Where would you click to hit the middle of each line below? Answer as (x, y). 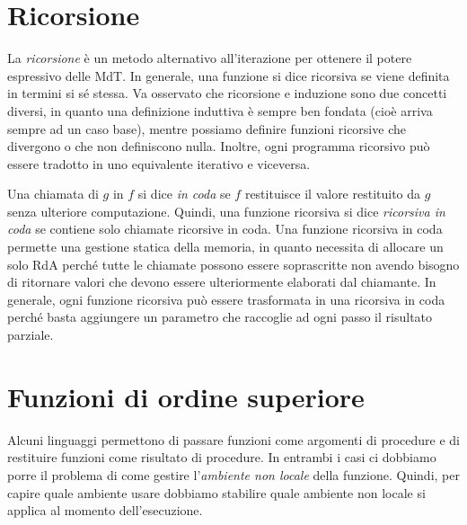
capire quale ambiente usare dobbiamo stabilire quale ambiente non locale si (216, 492)
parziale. (31, 335)
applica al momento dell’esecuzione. (105, 510)
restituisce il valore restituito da (333, 194)
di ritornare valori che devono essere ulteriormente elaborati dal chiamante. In (222, 282)
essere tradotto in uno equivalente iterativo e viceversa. (159, 163)
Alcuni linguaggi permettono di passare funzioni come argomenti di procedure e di (233, 439)
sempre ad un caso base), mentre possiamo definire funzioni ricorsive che (207, 128)
